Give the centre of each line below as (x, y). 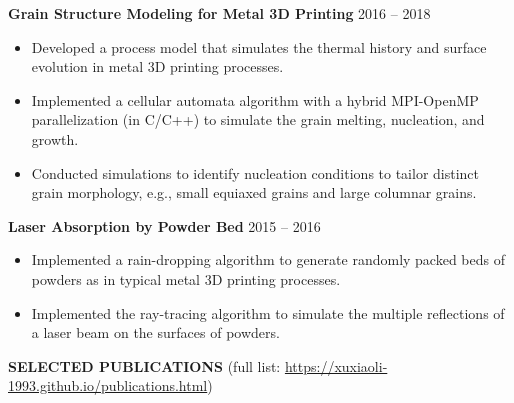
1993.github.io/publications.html (108, 385)
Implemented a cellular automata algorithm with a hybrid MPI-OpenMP (255, 99)
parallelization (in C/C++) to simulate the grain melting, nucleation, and (258, 119)
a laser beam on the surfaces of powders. (155, 332)
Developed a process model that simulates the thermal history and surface (259, 46)
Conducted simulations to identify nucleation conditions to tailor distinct (255, 172)
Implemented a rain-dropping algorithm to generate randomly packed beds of (268, 259)
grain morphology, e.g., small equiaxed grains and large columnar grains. (254, 192)
